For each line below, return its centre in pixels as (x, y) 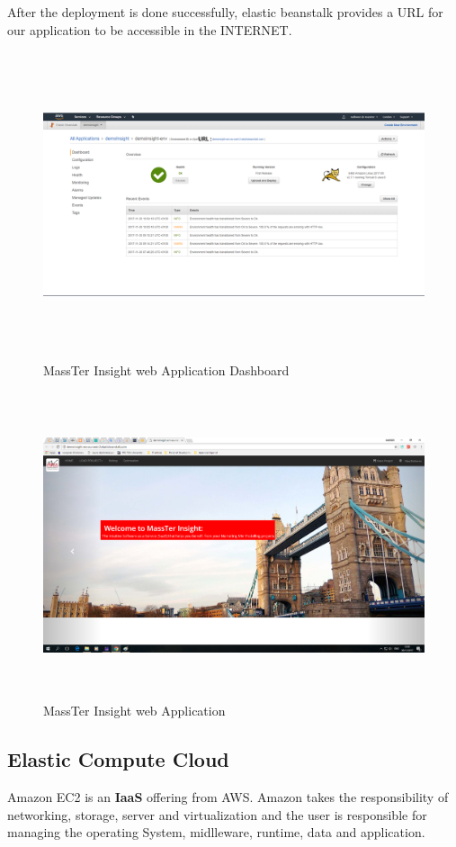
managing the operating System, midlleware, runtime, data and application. (216, 832)
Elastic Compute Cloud (118, 759)
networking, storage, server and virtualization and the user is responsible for (217, 814)
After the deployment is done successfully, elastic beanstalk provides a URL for (225, 12)
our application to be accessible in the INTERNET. (150, 29)
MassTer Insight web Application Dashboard (166, 369)
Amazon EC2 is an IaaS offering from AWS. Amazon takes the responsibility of (228, 797)
